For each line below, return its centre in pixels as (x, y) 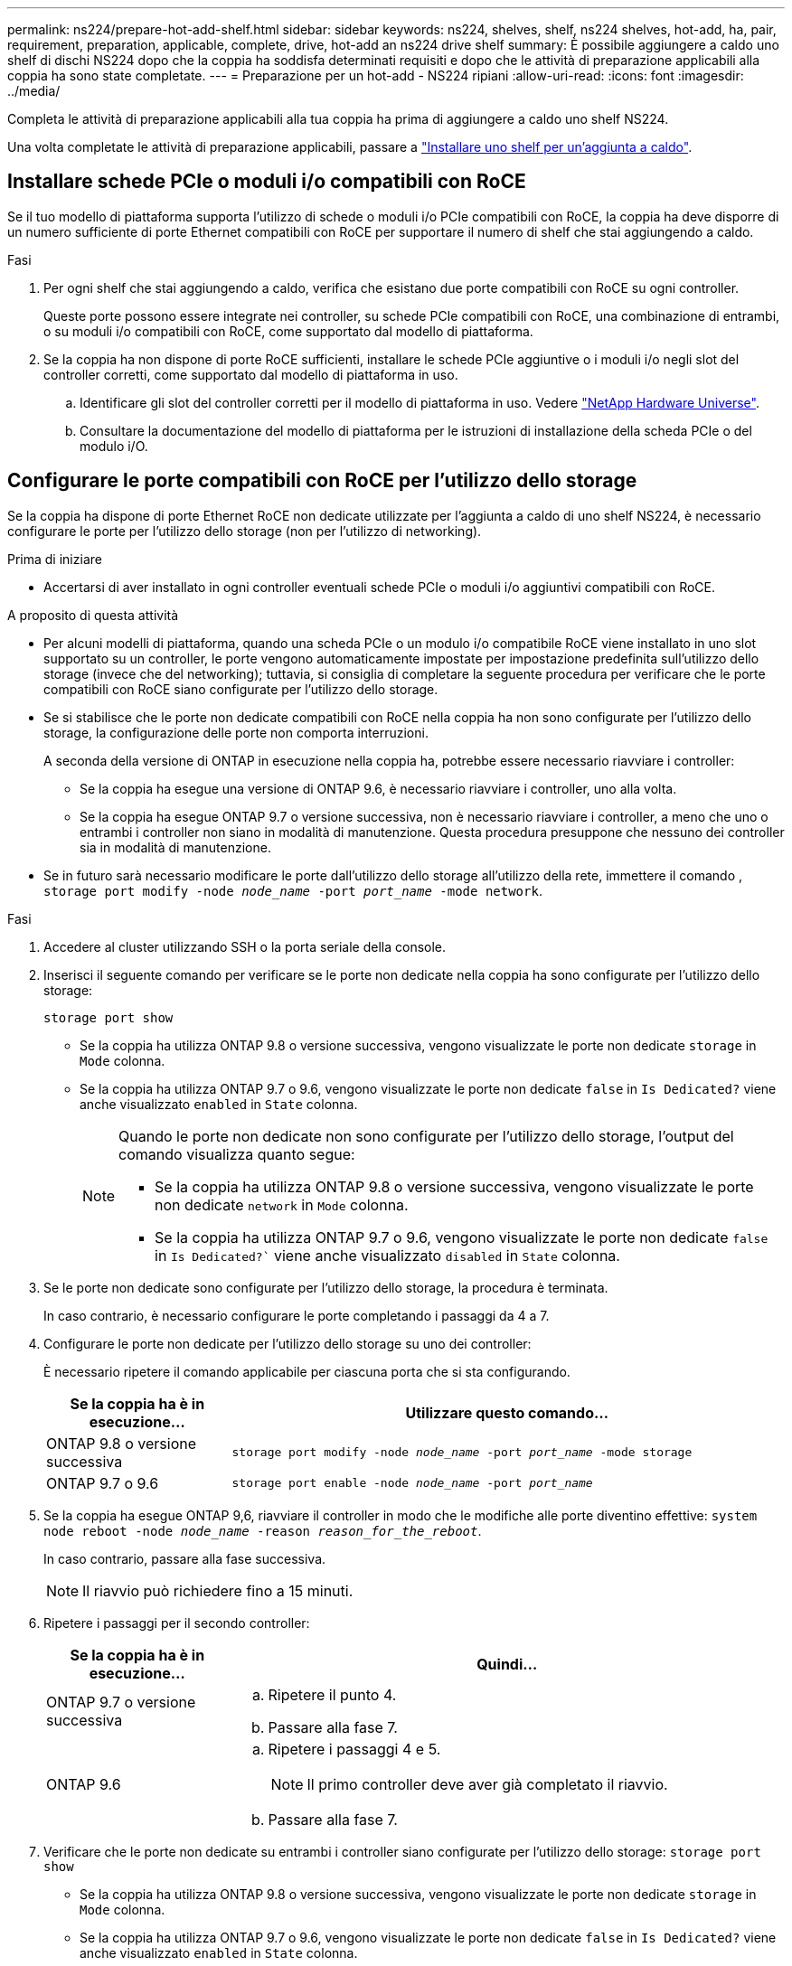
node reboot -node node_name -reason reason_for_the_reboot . (263, 1530)
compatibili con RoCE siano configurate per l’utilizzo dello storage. (241, 689)
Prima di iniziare (55, 559)
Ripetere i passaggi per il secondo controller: (177, 1623)
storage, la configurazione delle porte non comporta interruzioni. (236, 732)
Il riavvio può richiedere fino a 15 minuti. (218, 1590)
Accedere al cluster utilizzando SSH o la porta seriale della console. (245, 946)
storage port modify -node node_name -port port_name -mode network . (293, 890)
